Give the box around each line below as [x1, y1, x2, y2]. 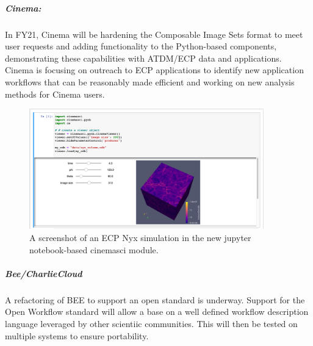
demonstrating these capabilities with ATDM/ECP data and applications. [5, 51, 282, 64]
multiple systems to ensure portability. [5, 329, 149, 342]
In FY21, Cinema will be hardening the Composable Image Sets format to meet [5, 27, 303, 40]
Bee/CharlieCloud [5, 267, 82, 279]
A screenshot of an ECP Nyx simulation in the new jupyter [29, 231, 251, 243]
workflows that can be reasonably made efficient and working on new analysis [5, 75, 295, 88]
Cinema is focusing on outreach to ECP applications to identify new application [5, 63, 304, 76]
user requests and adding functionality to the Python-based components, [5, 40, 277, 52]
